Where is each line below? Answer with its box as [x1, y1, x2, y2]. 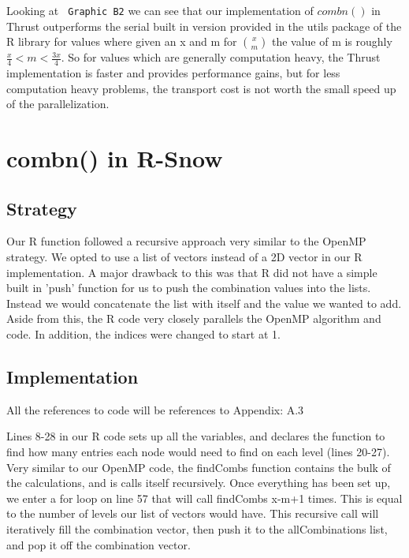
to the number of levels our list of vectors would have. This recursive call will [6, 505, 379, 522]
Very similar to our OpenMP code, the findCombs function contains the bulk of [6, 459, 391, 475]
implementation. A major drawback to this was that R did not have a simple [6, 264, 377, 280]
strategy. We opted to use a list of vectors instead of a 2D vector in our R [6, 249, 363, 265]
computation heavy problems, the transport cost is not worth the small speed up [6, 80, 396, 96]
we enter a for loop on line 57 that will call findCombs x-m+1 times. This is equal [6, 489, 403, 506]
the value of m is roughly [271, 33, 392, 50]
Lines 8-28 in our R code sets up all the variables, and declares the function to [6, 428, 385, 444]
